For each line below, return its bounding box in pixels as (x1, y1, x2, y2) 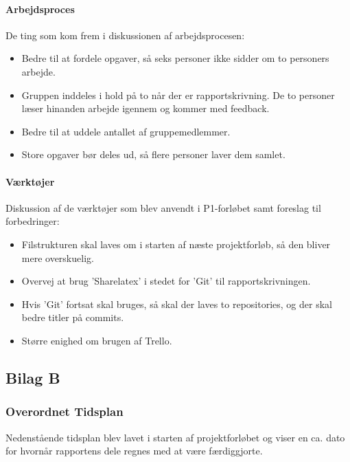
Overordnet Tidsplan (5, 403, 124, 420)
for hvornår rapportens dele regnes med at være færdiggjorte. (5, 443, 263, 458)
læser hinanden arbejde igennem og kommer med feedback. (21, 101, 270, 115)
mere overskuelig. (21, 250, 94, 265)
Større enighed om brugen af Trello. (21, 333, 172, 347)
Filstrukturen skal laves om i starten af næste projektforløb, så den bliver (21, 236, 331, 251)
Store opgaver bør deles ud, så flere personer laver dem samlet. (21, 147, 285, 162)
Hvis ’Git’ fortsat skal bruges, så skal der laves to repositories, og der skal (21, 296, 332, 311)
